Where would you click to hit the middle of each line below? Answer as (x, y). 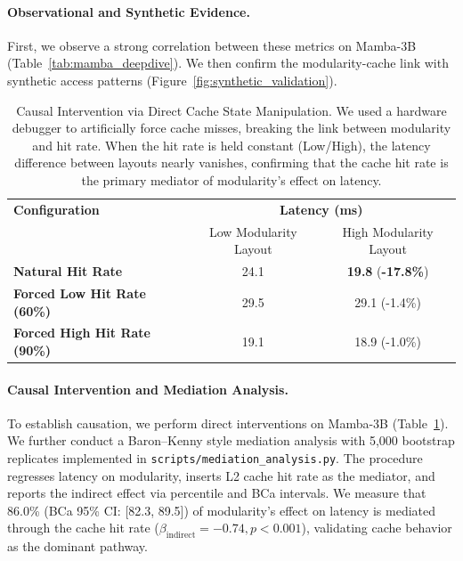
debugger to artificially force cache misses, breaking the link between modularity (231, 128)
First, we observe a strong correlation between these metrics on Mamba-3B (212, 45)
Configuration (57, 209)
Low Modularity (253, 231)
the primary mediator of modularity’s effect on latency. (231, 179)
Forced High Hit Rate (82, 333)
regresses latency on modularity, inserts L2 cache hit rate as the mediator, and (221, 475)
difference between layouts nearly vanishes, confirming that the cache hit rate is (231, 163)
